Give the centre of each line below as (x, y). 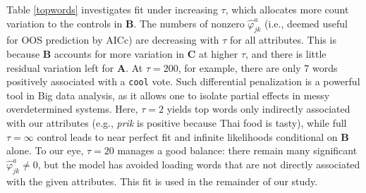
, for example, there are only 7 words (258, 67)
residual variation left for (60, 67)
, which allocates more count (287, 9)
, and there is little (286, 53)
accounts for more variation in (119, 53)
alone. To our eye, (45, 150)
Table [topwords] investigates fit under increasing (112, 9)
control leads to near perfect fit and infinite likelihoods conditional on (187, 136)
